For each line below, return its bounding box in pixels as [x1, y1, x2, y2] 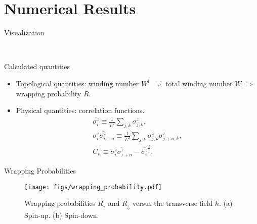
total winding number [165, 78, 233, 88]
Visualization [4, 27, 45, 38]
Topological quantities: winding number [16, 78, 139, 88]
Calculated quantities [4, 61, 70, 72]
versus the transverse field [133, 198, 213, 208]
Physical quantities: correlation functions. [16, 105, 145, 116]
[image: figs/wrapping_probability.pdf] [24, 183, 162, 191]
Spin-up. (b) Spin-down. [24, 209, 99, 220]
